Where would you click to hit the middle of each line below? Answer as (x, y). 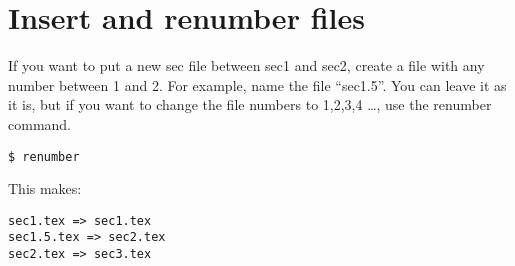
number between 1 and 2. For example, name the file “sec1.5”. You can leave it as (257, 84)
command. (39, 123)
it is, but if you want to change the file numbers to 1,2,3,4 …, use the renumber (250, 104)
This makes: (45, 188)
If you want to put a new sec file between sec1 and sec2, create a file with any (246, 65)
